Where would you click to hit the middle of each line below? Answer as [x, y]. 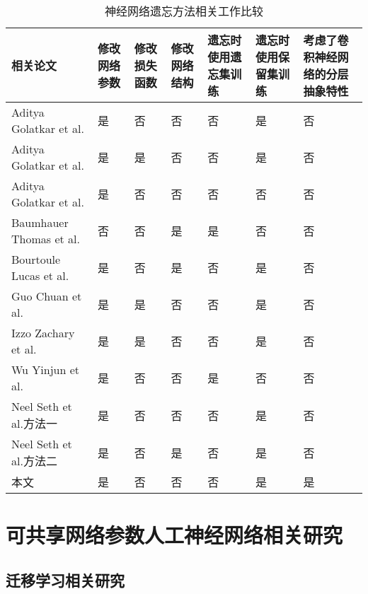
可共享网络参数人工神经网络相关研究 [174, 535]
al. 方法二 [34, 461]
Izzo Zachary [43, 333]
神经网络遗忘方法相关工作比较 [184, 11]
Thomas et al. [46, 239]
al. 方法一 [34, 423]
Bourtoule [36, 259]
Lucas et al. [40, 275]
